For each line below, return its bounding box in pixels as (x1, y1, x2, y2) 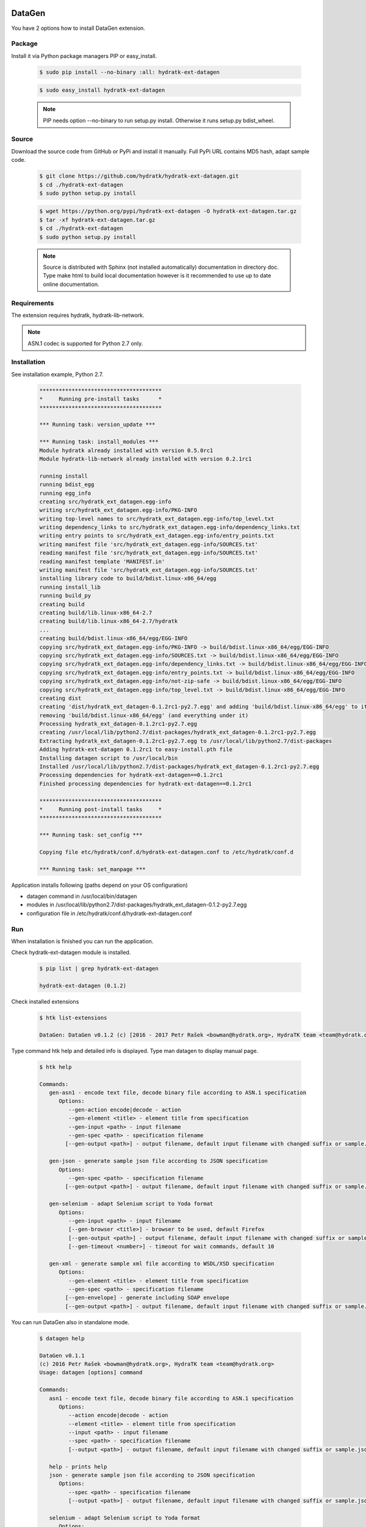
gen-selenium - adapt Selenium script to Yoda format (49, 1200, 213, 1208)
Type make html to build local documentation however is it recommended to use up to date (43, 272, 271, 279)
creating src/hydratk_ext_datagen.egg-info (39, 498, 172, 505)
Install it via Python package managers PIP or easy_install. (11, 52, 157, 59)
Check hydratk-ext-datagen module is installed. (11, 949, 131, 956)
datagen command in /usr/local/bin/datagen (26, 892, 137, 900)
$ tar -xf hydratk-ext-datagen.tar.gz (39, 216, 156, 223)
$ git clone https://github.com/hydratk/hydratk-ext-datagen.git (39, 173, 239, 180)
